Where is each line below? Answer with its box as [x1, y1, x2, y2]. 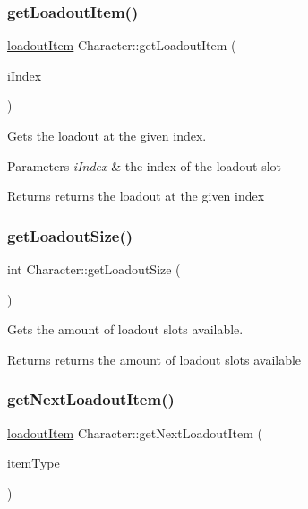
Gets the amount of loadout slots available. [7, 320, 244, 339]
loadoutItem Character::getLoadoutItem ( [7, 36, 236, 55]
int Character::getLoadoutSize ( [7, 260, 181, 278]
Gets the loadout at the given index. [7, 126, 207, 144]
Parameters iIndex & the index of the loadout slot [7, 156, 282, 175]
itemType [7, 453, 60, 472]
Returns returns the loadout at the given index [7, 186, 265, 205]
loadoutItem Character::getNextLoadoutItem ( [7, 423, 262, 442]
